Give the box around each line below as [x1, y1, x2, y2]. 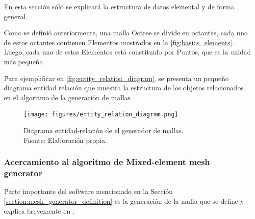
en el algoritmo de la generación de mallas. [4, 92, 132, 102]
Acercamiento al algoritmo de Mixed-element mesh [4, 156, 210, 168]
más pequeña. [4, 56, 45, 66]
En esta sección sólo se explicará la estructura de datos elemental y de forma [4, 1, 234, 11]
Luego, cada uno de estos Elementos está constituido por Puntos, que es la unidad [4, 47, 251, 57]
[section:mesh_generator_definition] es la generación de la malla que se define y [4, 195, 244, 206]
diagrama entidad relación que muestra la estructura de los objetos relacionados [4, 82, 244, 93]
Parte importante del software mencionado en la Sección [4, 186, 173, 196]
